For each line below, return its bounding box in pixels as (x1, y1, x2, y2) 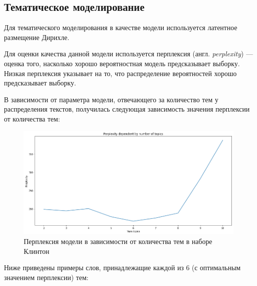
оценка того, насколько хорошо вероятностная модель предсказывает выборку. (4, 58, 240, 68)
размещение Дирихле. (4, 32, 70, 42)
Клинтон (24, 245, 49, 256)
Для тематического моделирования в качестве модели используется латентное (4, 22, 237, 33)
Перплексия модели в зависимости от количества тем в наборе (24, 236, 213, 246)
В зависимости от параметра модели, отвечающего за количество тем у (4, 94, 218, 104)
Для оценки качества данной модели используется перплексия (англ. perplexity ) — (4, 48, 253, 59)
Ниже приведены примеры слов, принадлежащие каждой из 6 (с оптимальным (4, 262, 241, 273)
